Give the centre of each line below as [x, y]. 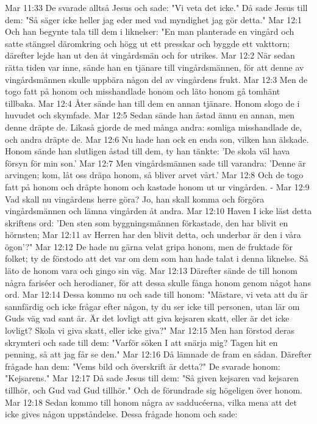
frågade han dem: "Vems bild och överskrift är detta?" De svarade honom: [143, 366]
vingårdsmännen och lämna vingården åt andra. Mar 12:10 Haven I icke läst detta [158, 211]
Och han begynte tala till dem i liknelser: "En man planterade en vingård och [150, 31]
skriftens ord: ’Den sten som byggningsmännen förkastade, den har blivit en [147, 222]
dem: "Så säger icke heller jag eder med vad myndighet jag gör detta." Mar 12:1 [154, 19]
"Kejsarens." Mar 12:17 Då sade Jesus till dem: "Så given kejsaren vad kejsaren [152, 378]
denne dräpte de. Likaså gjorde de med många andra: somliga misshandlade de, [154, 127]
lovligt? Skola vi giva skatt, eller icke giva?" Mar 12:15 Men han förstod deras [150, 330]
